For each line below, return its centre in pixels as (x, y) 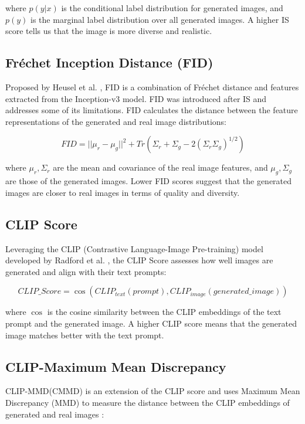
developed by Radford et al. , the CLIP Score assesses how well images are (139, 260)
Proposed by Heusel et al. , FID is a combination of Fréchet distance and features (152, 87)
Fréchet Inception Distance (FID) (109, 62)
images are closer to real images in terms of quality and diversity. (123, 192)
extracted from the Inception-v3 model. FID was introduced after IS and (136, 98)
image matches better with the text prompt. (85, 335)
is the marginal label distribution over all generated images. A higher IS (160, 19)
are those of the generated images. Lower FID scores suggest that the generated (149, 181)
